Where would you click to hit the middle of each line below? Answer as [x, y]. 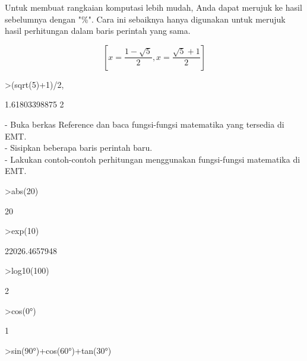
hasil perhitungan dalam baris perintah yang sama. [98, 31]
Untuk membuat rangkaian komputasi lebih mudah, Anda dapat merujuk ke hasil [153, 7]
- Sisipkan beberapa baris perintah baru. [79, 148]
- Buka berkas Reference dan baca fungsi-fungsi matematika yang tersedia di [145, 124]
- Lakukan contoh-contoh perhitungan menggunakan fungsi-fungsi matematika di [153, 159]
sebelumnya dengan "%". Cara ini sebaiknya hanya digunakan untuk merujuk [145, 19]
